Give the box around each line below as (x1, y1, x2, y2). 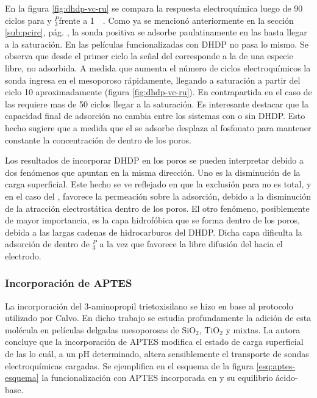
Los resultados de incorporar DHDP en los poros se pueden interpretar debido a (5, 154, 304, 167)
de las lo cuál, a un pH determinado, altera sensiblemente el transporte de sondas (5, 347, 309, 360)
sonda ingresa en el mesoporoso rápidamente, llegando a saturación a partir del (5, 73, 301, 86)
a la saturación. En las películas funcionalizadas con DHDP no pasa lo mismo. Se (5, 37, 308, 50)
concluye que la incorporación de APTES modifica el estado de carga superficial (5, 335, 304, 348)
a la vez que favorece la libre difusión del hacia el (99, 237, 283, 250)
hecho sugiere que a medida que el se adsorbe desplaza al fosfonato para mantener (5, 121, 312, 134)
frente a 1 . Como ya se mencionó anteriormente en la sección (59, 13, 294, 26)
